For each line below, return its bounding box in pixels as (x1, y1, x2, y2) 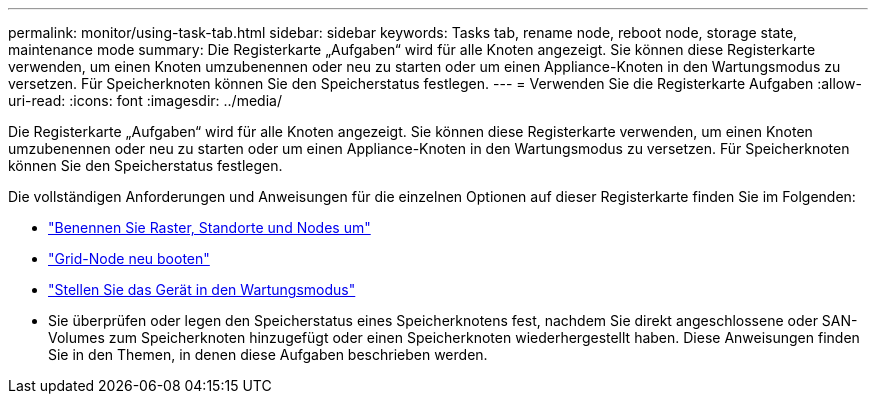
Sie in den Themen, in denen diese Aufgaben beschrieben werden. (48, 346, 488, 363)
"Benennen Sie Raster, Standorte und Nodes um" (48, 219, 371, 236)
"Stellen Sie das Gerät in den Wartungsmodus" (48, 281, 356, 298)
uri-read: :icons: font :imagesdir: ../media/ (8, 92, 282, 109)
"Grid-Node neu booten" (48, 250, 210, 267)
